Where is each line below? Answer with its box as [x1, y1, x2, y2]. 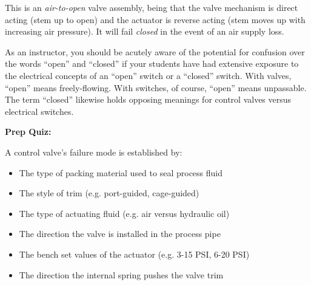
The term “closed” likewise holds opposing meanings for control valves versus [5, 93, 292, 106]
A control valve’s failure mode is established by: [5, 145, 182, 158]
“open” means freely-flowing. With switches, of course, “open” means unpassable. [5, 81, 307, 94]
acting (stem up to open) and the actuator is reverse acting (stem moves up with [5, 13, 306, 26]
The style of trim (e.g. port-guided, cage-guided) [19, 187, 199, 199]
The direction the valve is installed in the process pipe [19, 227, 221, 240]
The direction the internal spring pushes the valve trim [19, 268, 224, 281]
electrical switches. [5, 105, 74, 117]
